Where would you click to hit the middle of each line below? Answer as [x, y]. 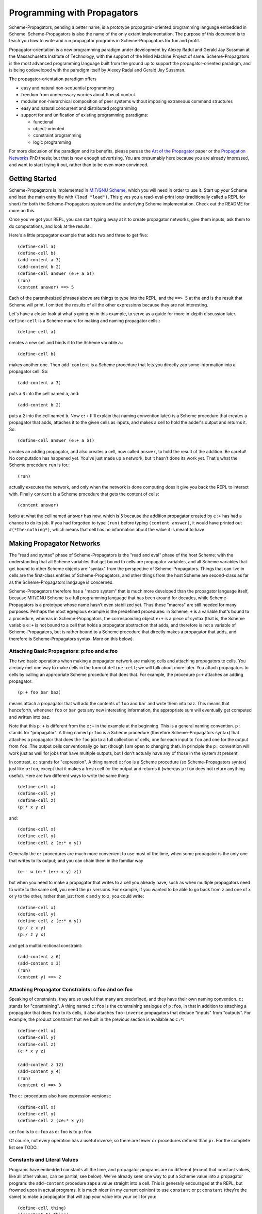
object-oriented [49, 129]
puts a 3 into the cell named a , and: [44, 394]
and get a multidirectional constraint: [46, 945]
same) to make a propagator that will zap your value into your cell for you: [83, 1197]
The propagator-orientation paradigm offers [53, 79]
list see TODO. [23, 1147]
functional [43, 122]
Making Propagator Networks [55, 543]
